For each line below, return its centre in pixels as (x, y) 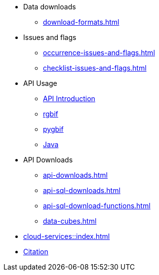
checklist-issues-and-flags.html (95, 68)
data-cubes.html (70, 221)
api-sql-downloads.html (82, 190)
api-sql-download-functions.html (97, 206)
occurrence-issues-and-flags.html (99, 53)
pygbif (53, 129)
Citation (36, 252)
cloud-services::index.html (67, 236)
